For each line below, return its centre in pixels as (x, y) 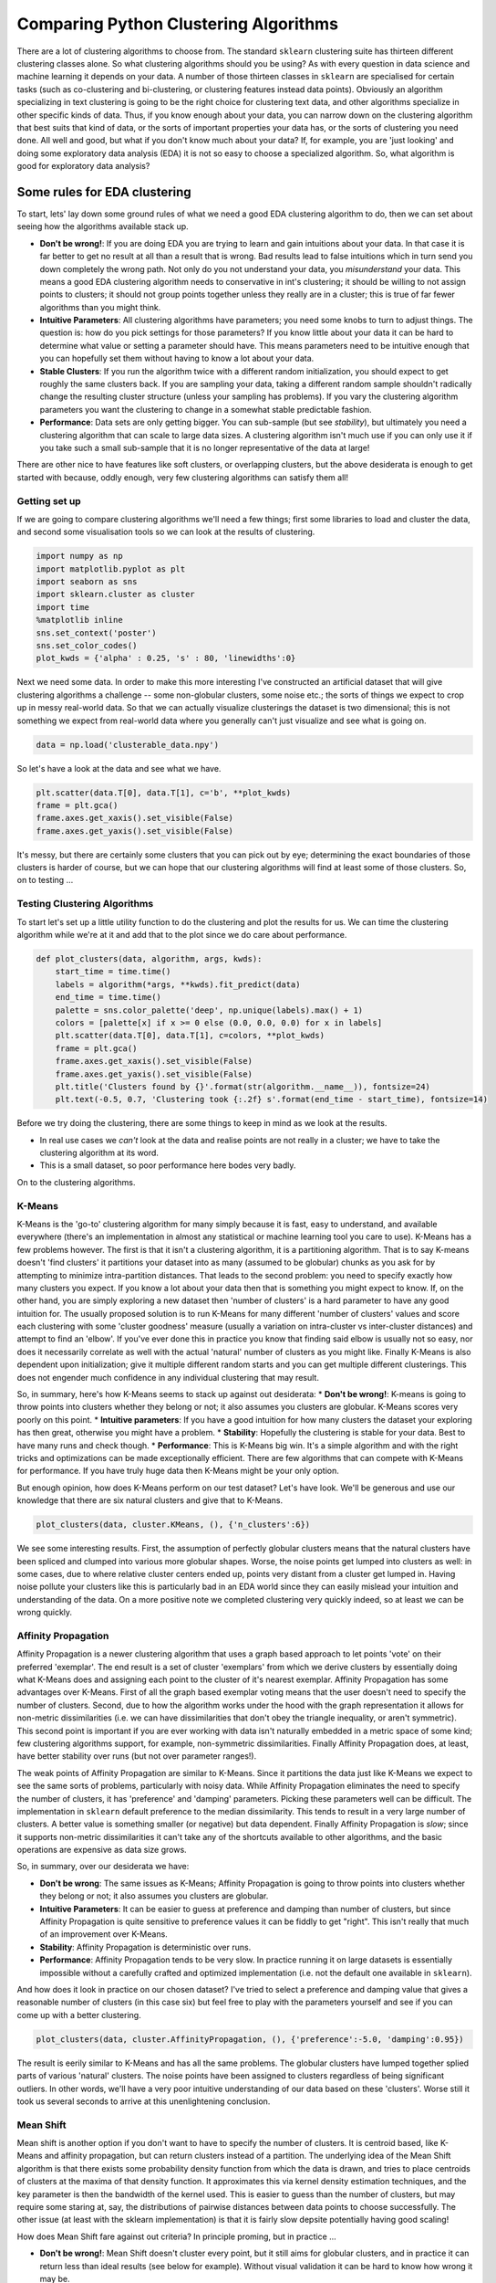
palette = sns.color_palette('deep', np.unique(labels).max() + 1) (209, 1010)
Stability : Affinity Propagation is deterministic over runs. (145, 1947)
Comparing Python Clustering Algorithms (178, 24)
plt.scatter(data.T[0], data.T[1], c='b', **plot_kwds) (164, 793)
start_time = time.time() (113, 972)
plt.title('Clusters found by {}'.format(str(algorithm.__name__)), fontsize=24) (243, 1086)
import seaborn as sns (87, 582)
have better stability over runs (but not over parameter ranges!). (137, 1756)
